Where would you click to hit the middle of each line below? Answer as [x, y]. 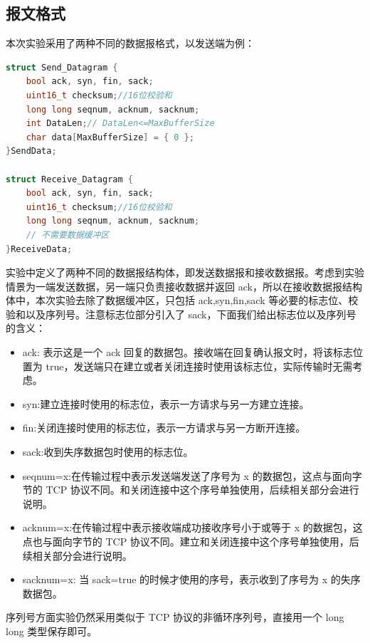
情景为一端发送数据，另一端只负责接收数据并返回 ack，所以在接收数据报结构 [184, 286]
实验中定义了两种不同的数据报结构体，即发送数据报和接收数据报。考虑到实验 [185, 272]
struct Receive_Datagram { [69, 179]
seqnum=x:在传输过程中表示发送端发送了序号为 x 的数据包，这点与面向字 [192, 475]
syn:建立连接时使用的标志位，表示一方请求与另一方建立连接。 [166, 403]
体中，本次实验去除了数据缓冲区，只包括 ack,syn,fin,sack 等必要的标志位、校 [182, 300]
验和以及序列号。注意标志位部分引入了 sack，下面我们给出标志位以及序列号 [181, 314]
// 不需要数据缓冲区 [68, 235]
